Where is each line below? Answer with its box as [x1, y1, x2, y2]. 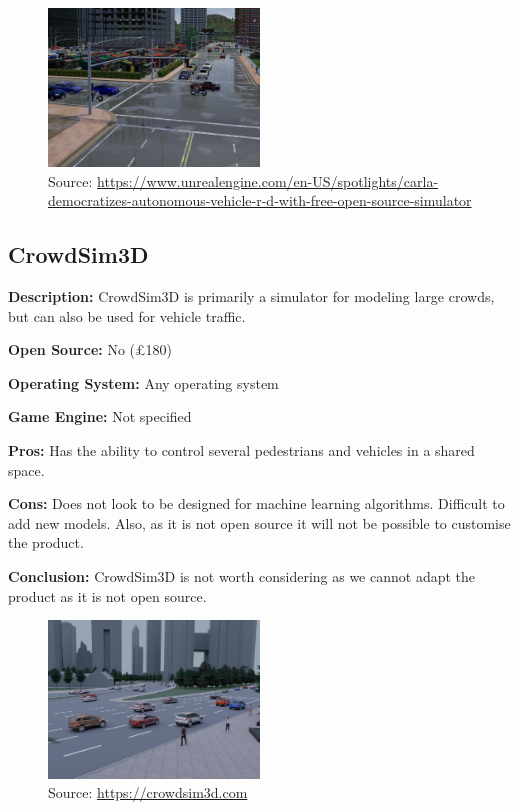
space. [8, 459, 45, 480]
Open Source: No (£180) [8, 339, 172, 360]
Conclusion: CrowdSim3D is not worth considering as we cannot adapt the [8, 565, 476, 586]
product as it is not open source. [8, 585, 207, 606]
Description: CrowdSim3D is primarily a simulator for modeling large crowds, [8, 285, 495, 306]
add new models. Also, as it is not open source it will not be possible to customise [8, 512, 511, 533]
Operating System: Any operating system [8, 372, 279, 393]
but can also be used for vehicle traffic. [8, 305, 246, 326]
